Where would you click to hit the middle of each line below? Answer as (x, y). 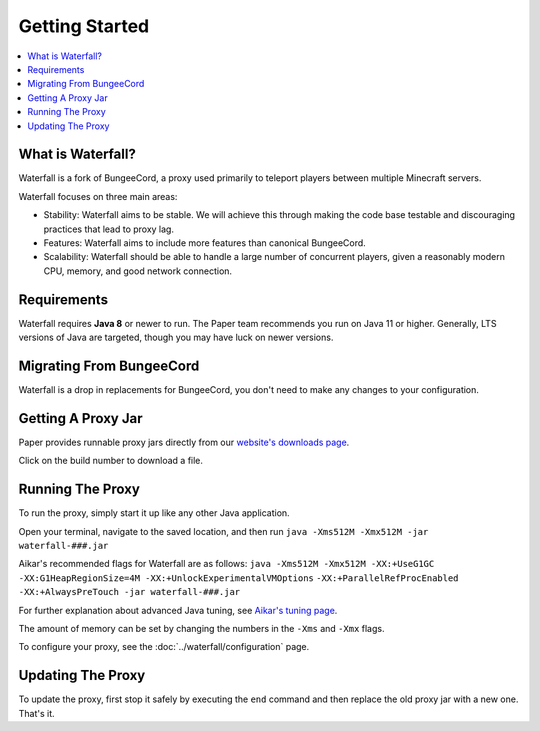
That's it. (36, 713)
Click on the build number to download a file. (111, 461)
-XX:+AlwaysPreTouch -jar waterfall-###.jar (129, 592)
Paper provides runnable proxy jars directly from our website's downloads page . (184, 442)
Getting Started (84, 26)
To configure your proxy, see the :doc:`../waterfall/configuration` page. (164, 647)
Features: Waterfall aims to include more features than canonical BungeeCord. (205, 242)
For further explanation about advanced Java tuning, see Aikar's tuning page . (178, 610)
